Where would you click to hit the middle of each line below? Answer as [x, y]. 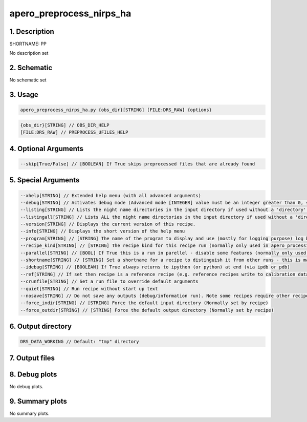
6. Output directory [40, 326]
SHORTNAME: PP [28, 44]
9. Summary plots [38, 401]
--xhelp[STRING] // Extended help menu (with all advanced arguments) [111, 195]
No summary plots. [29, 413]
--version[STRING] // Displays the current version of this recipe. [108, 224]
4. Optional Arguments [47, 149]
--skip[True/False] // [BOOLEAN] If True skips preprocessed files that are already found [138, 164]
